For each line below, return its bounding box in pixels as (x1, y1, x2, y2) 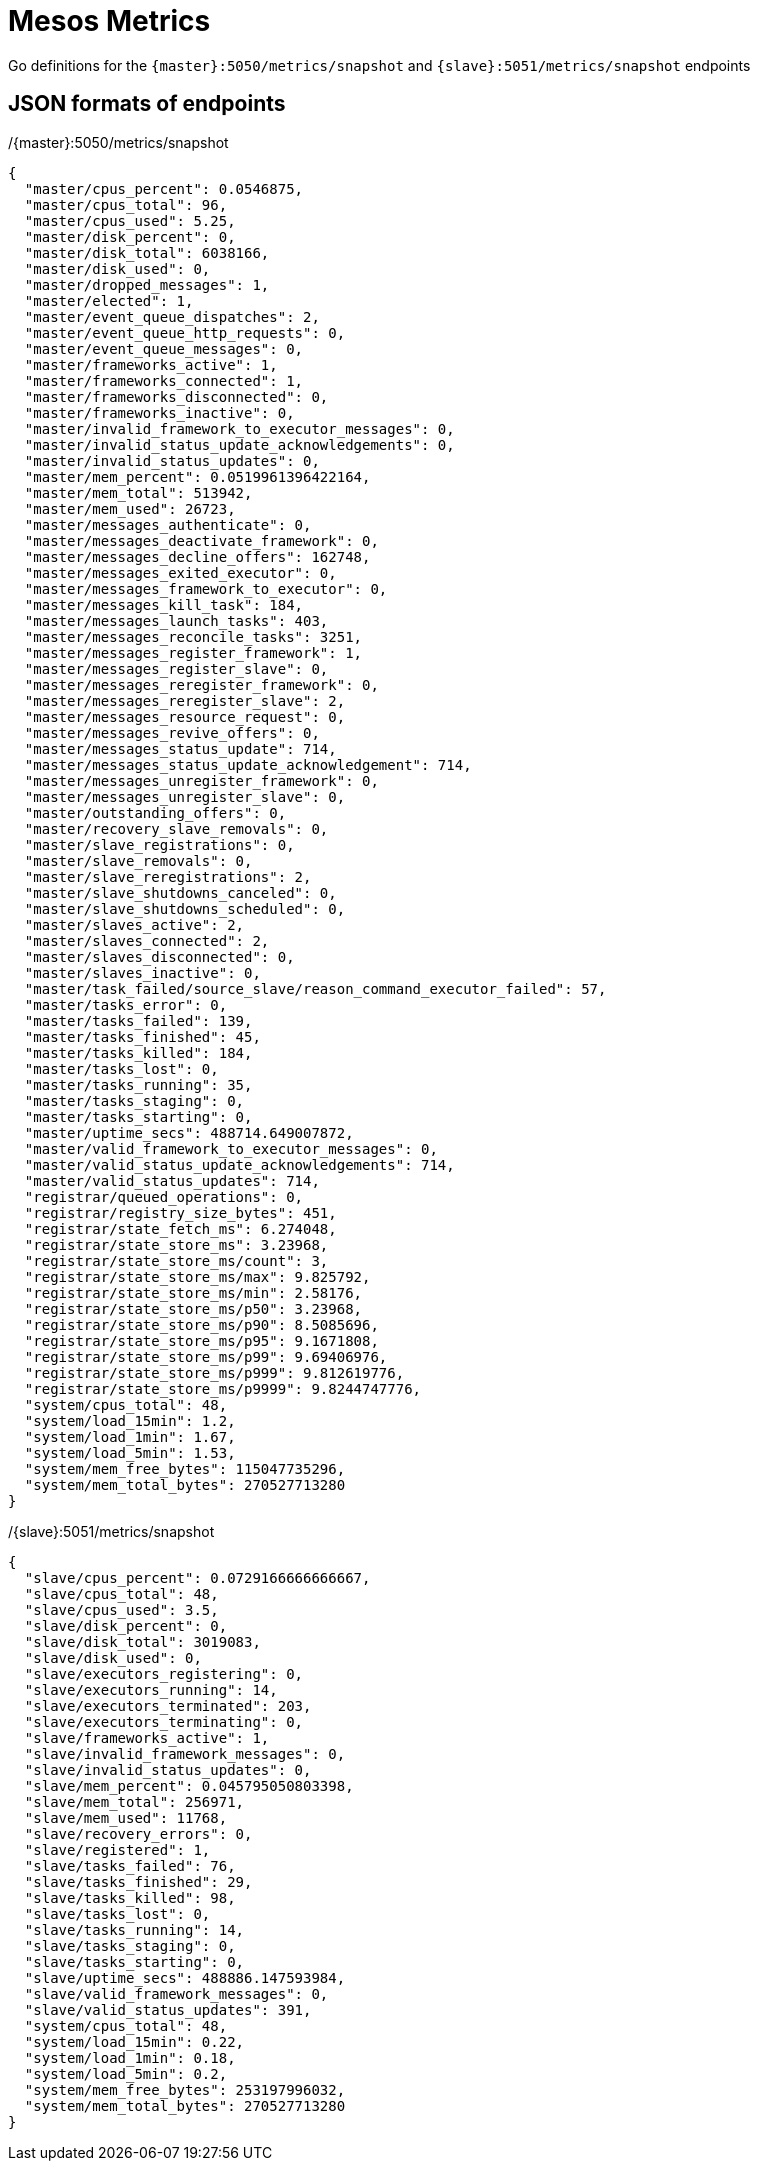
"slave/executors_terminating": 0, (24, 1713, 304, 1730)
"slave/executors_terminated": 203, (24, 1697, 312, 1714)
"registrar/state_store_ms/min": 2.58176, (24, 1284, 363, 1301)
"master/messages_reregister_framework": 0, (24, 676, 379, 693)
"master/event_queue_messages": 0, (24, 340, 304, 357)
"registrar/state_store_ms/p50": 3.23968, (24, 1300, 363, 1317)
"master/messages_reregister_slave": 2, (24, 692, 346, 709)
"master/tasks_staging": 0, (24, 1092, 245, 1109)
